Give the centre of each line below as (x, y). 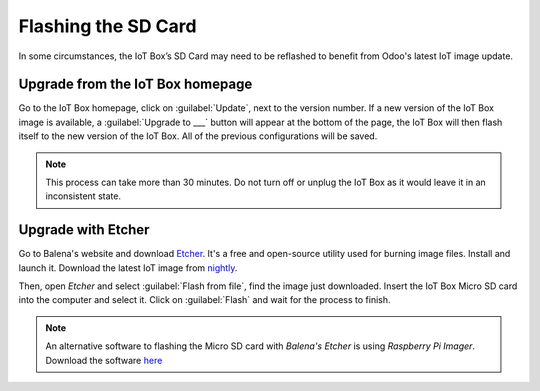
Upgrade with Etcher (84, 230)
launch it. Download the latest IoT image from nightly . (128, 267)
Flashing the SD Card (107, 26)
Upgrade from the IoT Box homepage (135, 84)
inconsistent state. (83, 196)
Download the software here (104, 360)
